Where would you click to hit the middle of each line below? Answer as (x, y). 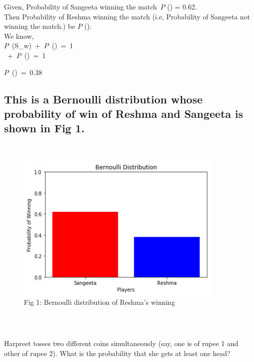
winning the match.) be (40, 26)
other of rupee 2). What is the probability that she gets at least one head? (117, 353)
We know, (19, 36)
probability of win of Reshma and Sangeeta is (124, 113)
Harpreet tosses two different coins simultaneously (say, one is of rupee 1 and (121, 343)
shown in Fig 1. (44, 128)
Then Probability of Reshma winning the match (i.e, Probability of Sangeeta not (127, 16)
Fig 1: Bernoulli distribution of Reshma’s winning (99, 302)
